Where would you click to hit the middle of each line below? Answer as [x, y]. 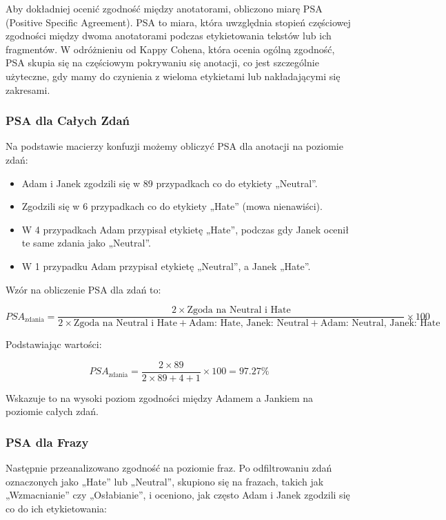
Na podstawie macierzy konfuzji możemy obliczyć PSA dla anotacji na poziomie [174, 146]
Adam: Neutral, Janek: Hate [380, 324]
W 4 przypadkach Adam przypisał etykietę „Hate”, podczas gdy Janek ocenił [185, 229]
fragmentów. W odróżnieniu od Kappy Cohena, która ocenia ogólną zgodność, [170, 49]
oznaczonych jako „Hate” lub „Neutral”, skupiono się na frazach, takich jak [165, 481]
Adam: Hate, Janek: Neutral [249, 324]
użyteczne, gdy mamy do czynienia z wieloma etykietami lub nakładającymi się [173, 76]
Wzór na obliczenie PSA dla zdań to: [83, 289]
